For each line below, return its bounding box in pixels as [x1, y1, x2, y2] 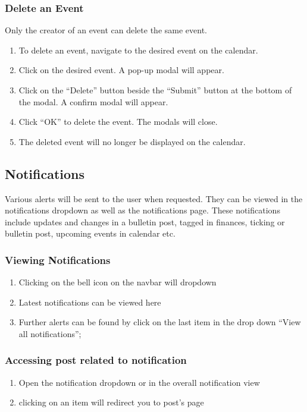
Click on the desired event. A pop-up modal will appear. [18, 64, 224, 76]
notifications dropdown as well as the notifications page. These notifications [5, 204, 280, 216]
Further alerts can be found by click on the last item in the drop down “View [18, 316, 301, 328]
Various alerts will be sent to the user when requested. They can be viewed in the [5, 192, 303, 205]
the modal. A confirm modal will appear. [18, 95, 168, 108]
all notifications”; [18, 327, 82, 339]
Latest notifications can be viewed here [18, 295, 161, 308]
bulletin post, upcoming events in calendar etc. [5, 227, 176, 240]
